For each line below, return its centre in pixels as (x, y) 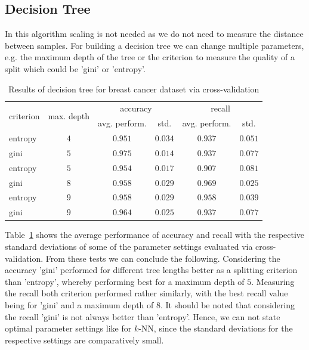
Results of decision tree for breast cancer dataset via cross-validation (134, 89)
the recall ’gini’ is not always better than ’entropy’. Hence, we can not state (143, 316)
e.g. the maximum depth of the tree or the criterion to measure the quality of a (150, 57)
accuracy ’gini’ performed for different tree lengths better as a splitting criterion (151, 270)
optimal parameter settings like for (68, 328)
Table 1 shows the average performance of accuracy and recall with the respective (155, 235)
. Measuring (273, 281)
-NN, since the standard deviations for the (216, 328)
